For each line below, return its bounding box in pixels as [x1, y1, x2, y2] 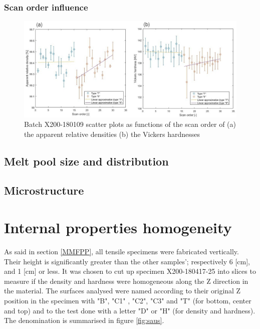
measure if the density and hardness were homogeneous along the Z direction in [4, 275, 248, 286]
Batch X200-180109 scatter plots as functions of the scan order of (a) [24, 119, 236, 129]
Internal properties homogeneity [4, 217, 232, 238]
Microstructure [4, 183, 84, 198]
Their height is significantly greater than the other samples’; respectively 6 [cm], [4, 256, 250, 266]
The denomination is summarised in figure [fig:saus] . [4, 315, 164, 325]
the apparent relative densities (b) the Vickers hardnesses [24, 128, 200, 139]
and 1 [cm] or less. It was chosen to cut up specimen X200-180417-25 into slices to [4, 266, 256, 276]
